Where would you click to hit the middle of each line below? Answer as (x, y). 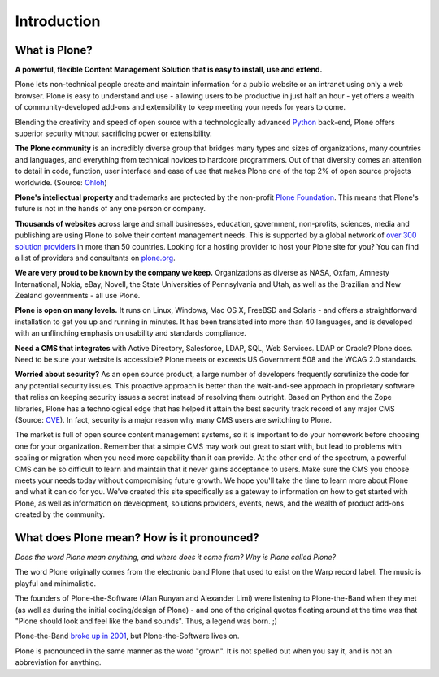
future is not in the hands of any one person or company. (111, 209)
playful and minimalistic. (56, 583)
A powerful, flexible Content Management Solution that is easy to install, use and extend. (169, 70)
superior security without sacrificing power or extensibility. (113, 133)
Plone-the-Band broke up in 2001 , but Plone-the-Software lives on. (127, 636)
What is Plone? (54, 50)
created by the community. (60, 514)
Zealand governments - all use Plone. (78, 296)
